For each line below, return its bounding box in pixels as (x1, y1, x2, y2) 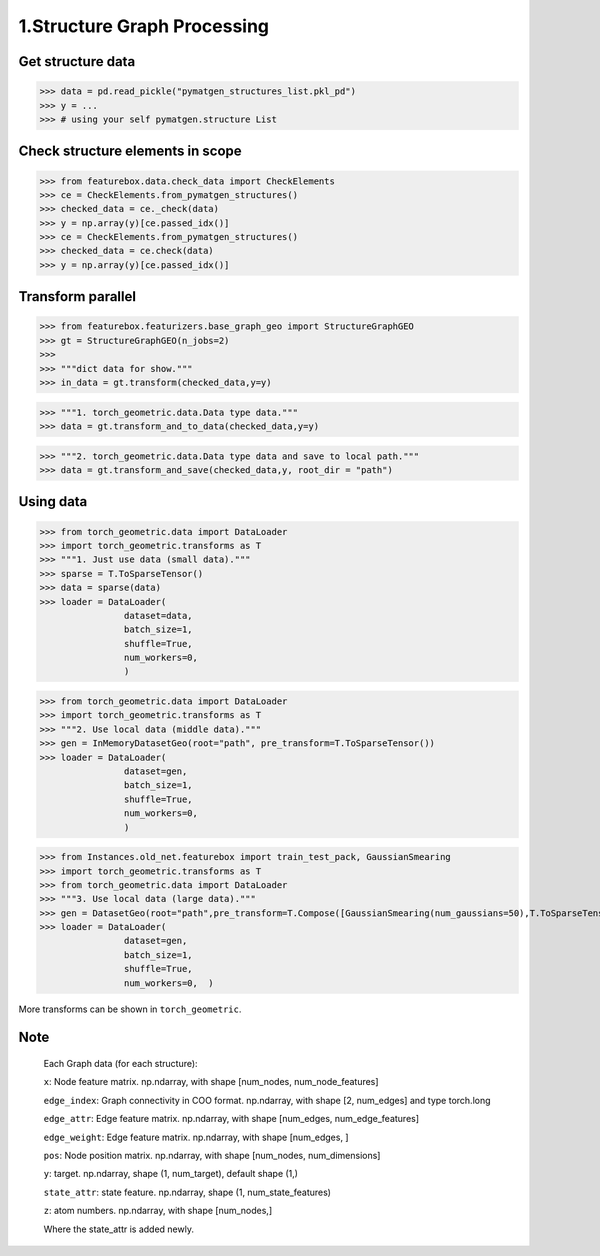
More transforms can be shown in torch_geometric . (18, 1003, 242, 1015)
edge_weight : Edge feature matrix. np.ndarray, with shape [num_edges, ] (43, 1131, 349, 1143)
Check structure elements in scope (18, 143, 242, 160)
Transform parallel (18, 288, 137, 305)
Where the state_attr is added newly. (43, 1223, 195, 1235)
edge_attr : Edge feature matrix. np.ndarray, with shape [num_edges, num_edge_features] (43, 1113, 420, 1125)
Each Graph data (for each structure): (43, 1058, 199, 1070)
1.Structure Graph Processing (18, 15, 270, 37)
